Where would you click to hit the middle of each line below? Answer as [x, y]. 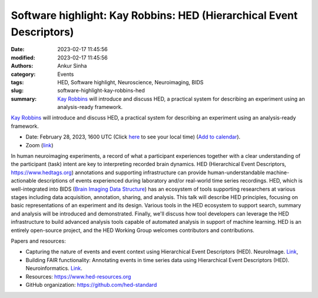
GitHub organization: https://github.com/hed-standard [91, 284]
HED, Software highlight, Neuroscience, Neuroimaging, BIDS [130, 82]
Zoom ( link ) [39, 145]
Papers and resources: [38, 241]
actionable [24, 181]
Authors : [22, 66]
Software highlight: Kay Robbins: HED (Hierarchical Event [154, 15]
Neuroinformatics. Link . [54, 269]
